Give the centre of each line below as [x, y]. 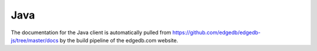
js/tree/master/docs [35, 40]
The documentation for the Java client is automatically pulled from [91, 32]
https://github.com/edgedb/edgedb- [216, 32]
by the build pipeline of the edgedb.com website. [119, 40]
